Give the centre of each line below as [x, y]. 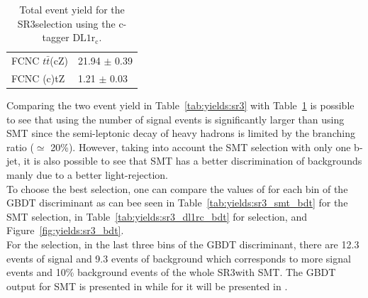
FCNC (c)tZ [38, 78]
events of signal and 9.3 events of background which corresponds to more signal [179, 258]
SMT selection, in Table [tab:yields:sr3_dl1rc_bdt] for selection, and [157, 216]
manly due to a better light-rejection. [87, 174]
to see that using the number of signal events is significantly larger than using [175, 119]
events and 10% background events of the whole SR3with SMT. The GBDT [171, 272]
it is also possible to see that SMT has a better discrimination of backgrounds [193, 161]
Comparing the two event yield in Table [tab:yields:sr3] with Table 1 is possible [180, 105]
